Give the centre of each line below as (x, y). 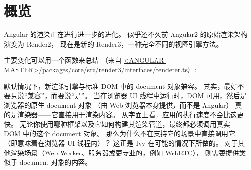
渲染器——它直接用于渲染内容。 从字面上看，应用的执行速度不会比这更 (130, 114)
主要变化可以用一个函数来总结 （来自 (63, 60)
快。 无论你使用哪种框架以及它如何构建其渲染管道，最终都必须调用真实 (117, 124)
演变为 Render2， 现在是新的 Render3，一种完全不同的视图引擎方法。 (113, 43)
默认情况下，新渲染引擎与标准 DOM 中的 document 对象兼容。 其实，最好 (121, 86)
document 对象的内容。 (56, 162)
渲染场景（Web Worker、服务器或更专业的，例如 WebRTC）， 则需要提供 (125, 152)
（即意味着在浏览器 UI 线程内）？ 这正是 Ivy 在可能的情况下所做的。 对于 (121, 143)
